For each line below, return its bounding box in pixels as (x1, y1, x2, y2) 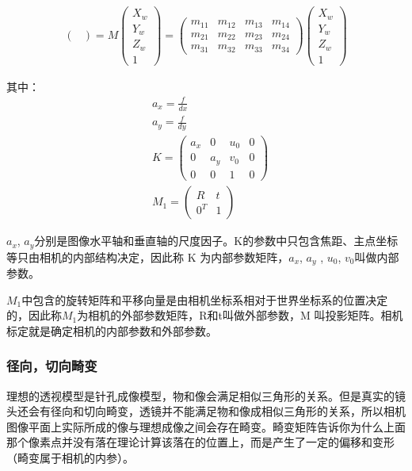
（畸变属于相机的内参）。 (6, 449, 134, 465)
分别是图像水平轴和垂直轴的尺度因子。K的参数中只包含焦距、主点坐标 (34, 232, 399, 249)
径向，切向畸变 (6, 356, 97, 376)
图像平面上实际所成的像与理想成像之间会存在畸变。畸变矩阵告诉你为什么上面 (6, 418, 406, 435)
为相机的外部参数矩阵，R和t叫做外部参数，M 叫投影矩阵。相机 (77, 307, 403, 324)
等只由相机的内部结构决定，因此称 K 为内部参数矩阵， (6, 248, 289, 265)
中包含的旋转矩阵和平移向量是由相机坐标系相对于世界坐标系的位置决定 (21, 291, 388, 308)
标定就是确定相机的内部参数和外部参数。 (6, 322, 217, 339)
